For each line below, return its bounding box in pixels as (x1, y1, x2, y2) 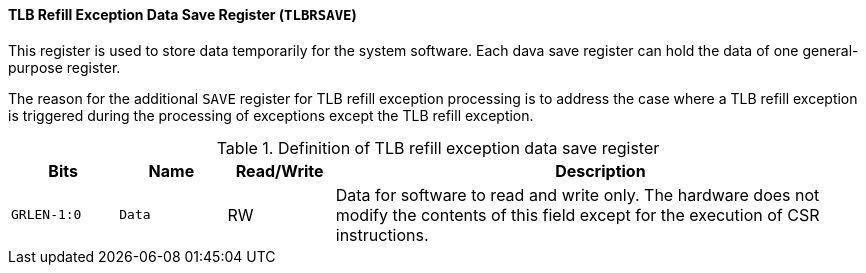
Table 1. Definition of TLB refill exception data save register (216, 137, 660, 158)
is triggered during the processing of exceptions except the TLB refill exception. (8, 106, 534, 124)
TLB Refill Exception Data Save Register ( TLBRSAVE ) (8, 6, 357, 23)
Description (555, 160, 646, 181)
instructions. (335, 224, 429, 245)
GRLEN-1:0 (11, 207, 82, 223)
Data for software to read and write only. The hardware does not (335, 184, 820, 205)
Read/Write (235, 160, 324, 181)
